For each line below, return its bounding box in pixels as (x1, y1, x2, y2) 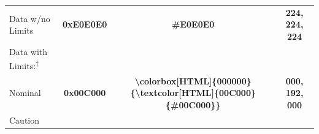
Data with (9, 45, 48, 58)
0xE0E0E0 (62, 18, 107, 31)
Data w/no (9, 12, 50, 24)
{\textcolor (130, 86, 179, 99)
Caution (9, 113, 40, 126)
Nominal (9, 86, 41, 99)
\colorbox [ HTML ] (134, 74, 212, 87)
